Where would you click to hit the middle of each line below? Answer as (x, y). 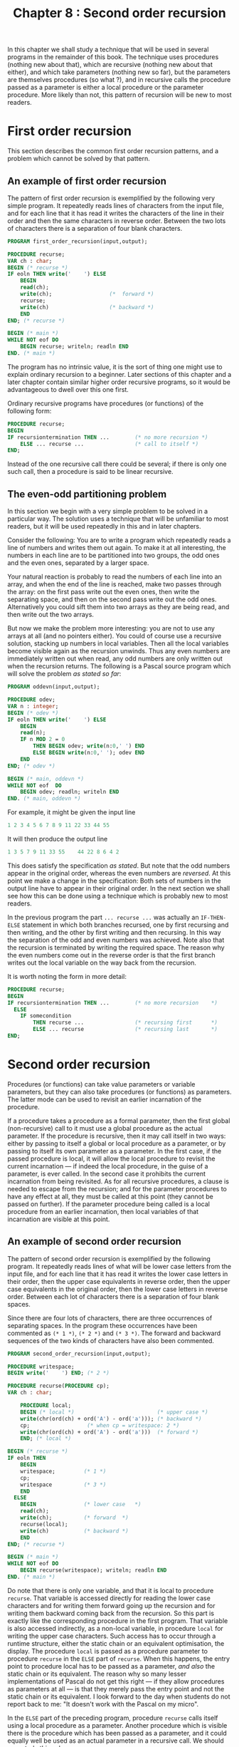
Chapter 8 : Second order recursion (119, 13)
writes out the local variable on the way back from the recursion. (102, 963)
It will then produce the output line (58, 839)
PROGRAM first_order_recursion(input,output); (78, 241)
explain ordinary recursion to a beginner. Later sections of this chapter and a (119, 374)
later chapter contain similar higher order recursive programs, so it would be (119, 382)
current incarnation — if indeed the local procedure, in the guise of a (108, 1166)
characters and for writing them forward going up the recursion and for (111, 1605)
